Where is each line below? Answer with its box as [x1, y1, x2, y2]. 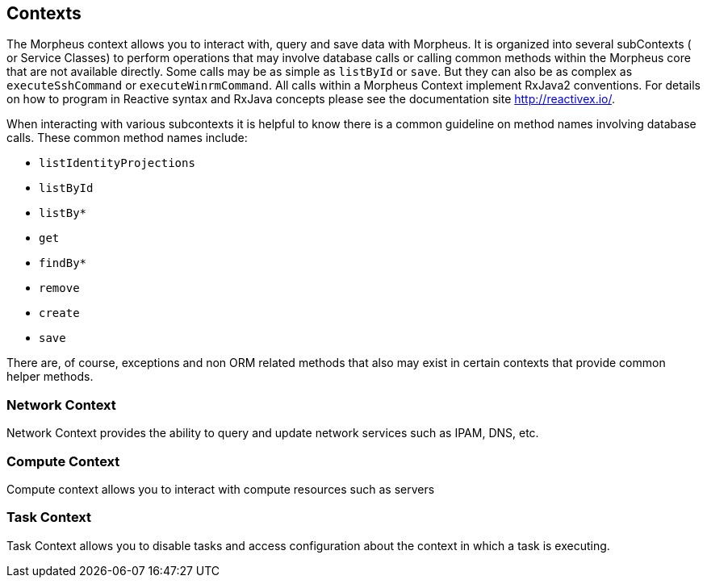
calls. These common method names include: [6, 131, 248, 145]
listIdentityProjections [39, 156, 195, 170]
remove [39, 282, 80, 295]
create [39, 307, 80, 320]
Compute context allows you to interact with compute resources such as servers [6, 482, 435, 496]
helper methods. [6, 369, 94, 384]
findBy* [39, 257, 87, 270]
